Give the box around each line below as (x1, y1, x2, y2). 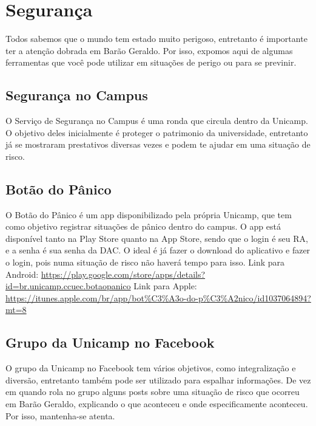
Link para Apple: (133, 280, 197, 292)
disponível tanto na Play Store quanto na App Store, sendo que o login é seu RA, (5, 232, 308, 244)
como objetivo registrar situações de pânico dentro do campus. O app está (5, 220, 281, 233)
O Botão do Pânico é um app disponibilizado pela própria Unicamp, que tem (5, 208, 292, 221)
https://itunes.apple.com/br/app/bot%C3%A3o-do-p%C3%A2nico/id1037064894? (5, 291, 311, 304)
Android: (5, 267, 39, 280)
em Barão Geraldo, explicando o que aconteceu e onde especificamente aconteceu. (5, 397, 308, 410)
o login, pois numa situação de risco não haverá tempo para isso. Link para (5, 256, 285, 269)
